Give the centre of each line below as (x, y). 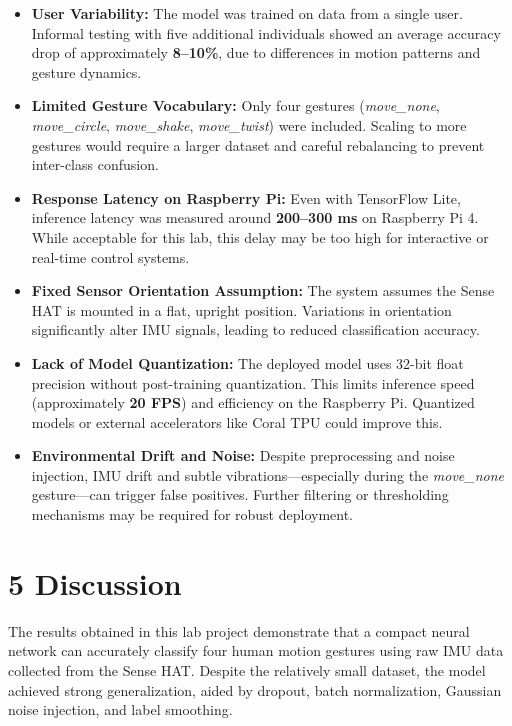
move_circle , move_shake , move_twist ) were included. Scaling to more (249, 124)
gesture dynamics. (86, 71)
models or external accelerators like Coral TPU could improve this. (237, 421)
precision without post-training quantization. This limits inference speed (253, 382)
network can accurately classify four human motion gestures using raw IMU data (256, 650)
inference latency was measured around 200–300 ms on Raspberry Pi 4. (255, 217)
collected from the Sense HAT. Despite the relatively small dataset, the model (247, 669)
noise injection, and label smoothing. (120, 709)
